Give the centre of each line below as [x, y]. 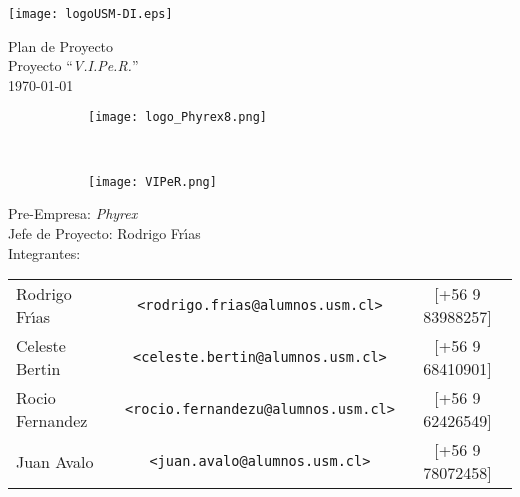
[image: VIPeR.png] [152, 181]
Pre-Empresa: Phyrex [73, 213]
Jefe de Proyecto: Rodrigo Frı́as [104, 232]
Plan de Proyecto [61, 45]
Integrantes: [44, 252]
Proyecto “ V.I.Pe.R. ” [73, 65]
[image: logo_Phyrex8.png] [177, 117]
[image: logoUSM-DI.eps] [90, 14]
